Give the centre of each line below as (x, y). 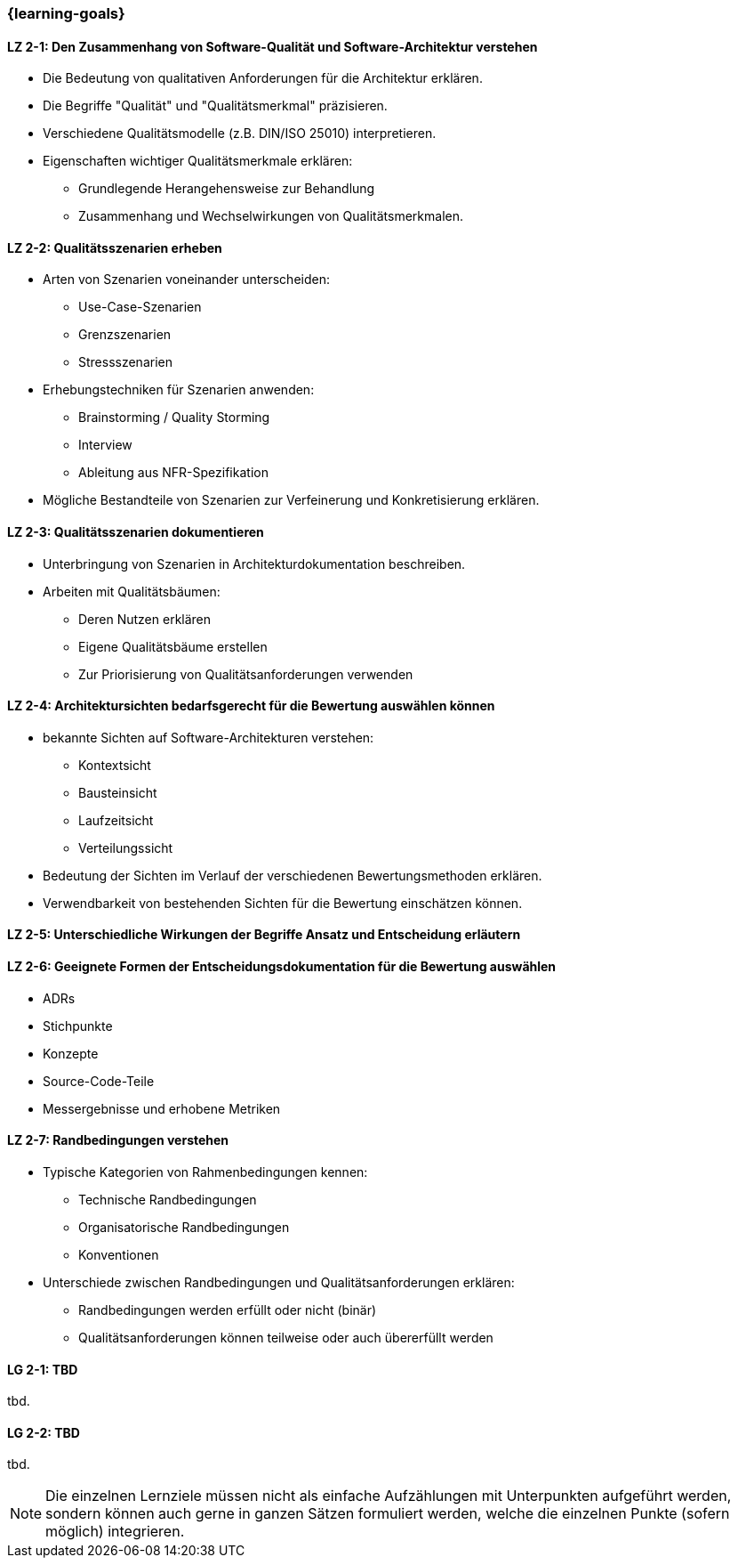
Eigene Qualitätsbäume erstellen (173, 646)
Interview (105, 445)
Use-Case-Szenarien (140, 307)
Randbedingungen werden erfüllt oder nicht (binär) (228, 1310)
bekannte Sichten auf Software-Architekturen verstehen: (209, 737)
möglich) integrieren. (115, 1532)
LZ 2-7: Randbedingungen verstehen (118, 1140)
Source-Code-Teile (99, 1081)
